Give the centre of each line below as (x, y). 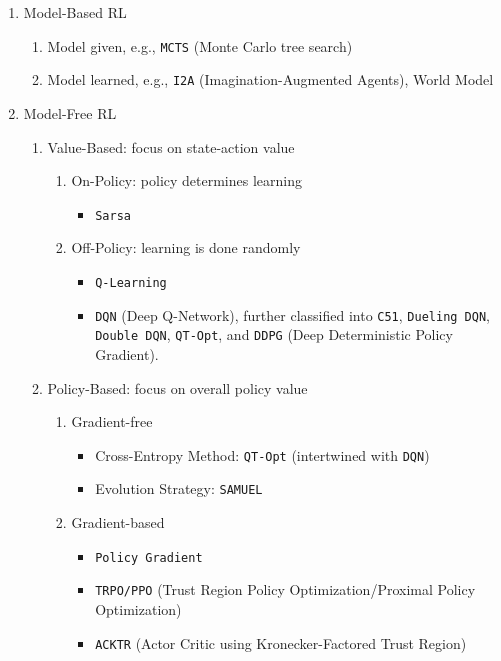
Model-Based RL (75, 12)
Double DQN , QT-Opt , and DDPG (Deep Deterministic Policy (274, 334)
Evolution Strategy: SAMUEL (179, 488)
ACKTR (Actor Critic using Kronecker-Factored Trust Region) (281, 642)
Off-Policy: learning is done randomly (186, 247)
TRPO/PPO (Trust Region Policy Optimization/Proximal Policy (285, 589)
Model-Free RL (70, 112)
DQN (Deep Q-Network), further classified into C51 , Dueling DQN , (292, 314)
